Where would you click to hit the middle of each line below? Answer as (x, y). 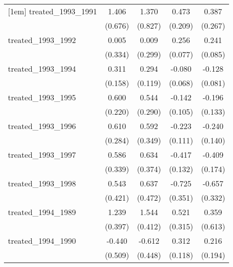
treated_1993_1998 (42, 183)
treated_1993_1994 (42, 68)
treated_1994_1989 (42, 212)
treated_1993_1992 (42, 40)
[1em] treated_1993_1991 (53, 11)
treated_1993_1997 (42, 155)
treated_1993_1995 (42, 97)
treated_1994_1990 (42, 241)
